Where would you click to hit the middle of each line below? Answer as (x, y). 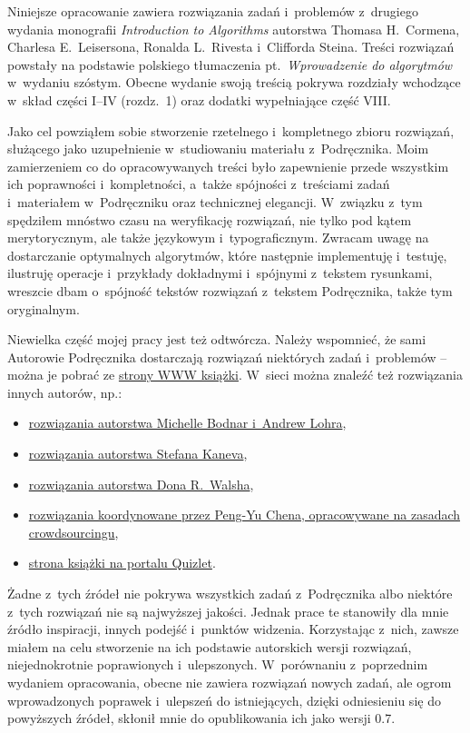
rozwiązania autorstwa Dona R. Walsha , (141, 484)
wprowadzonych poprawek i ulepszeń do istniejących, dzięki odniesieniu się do (224, 700)
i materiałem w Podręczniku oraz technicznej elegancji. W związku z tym (215, 201)
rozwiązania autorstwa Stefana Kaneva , (138, 454)
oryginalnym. (44, 308)
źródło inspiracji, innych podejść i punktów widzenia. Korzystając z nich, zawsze (233, 629)
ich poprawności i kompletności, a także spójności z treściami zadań (199, 184)
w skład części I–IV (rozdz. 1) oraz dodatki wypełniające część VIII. (199, 99)
